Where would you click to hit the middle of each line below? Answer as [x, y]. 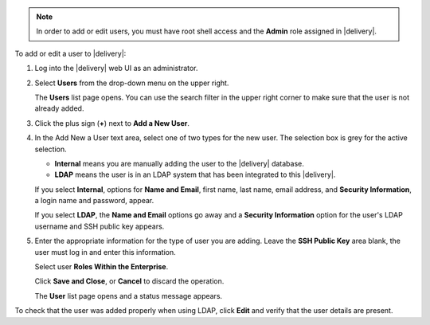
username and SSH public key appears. [100, 226]
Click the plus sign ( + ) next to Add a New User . [112, 123]
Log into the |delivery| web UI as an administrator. [116, 69]
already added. [59, 108]
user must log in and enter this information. [105, 252]
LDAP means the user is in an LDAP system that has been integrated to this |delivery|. [195, 174]
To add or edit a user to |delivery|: [70, 53]
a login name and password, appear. [94, 201]
